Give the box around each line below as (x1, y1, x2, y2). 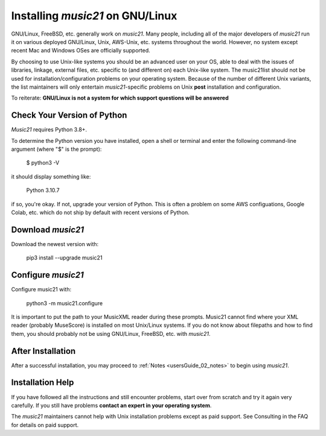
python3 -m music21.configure (26, 299, 103, 307)
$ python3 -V (26, 159, 60, 166)
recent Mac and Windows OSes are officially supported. (11, 47, 150, 54)
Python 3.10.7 (26, 187, 60, 194)
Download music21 (11, 224, 85, 235)
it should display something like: (11, 172, 91, 180)
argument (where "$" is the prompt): (11, 145, 102, 153)
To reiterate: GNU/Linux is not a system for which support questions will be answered (11, 94, 229, 102)
